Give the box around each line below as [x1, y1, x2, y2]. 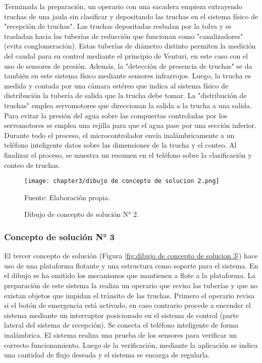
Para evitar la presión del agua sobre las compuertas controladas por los [4, 110, 227, 120]
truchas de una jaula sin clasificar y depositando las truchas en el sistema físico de [4, 11, 258, 21]
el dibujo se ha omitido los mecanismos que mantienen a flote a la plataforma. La [4, 270, 256, 281]
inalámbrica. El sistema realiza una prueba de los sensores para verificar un [4, 329, 237, 340]
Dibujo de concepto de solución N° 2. [24, 209, 139, 219]
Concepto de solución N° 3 [4, 230, 115, 243]
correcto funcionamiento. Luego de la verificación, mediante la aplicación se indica [4, 339, 258, 350]
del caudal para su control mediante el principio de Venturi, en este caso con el [4, 50, 248, 61]
